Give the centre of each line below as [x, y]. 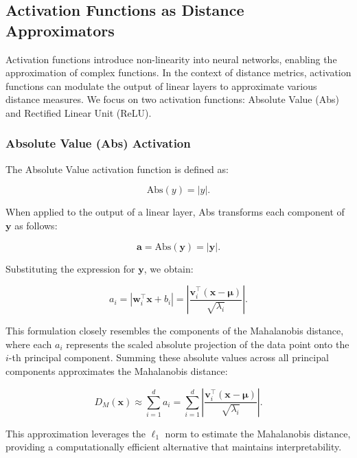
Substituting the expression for [70, 268]
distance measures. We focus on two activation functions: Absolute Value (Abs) [172, 99]
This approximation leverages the [76, 433]
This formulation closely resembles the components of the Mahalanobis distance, [175, 331]
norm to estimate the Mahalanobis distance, [258, 433]
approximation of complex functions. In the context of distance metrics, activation [178, 72]
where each [29, 344]
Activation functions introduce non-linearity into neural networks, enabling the [171, 59]
